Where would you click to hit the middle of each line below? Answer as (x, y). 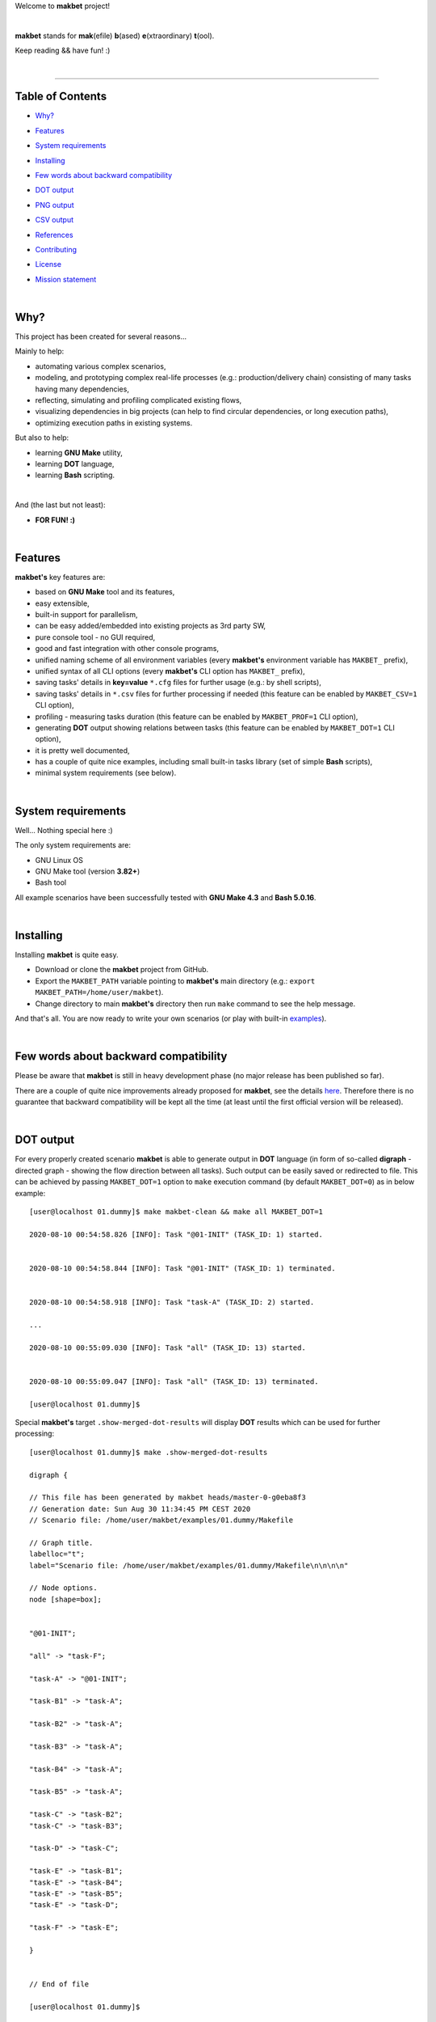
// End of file (59, 1984)
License (48, 264)
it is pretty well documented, (82, 750)
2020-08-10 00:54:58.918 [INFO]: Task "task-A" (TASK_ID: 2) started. (172, 1303)
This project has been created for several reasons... (101, 336)
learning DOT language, (75, 463)
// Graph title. (61, 1542)
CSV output (55, 220)
